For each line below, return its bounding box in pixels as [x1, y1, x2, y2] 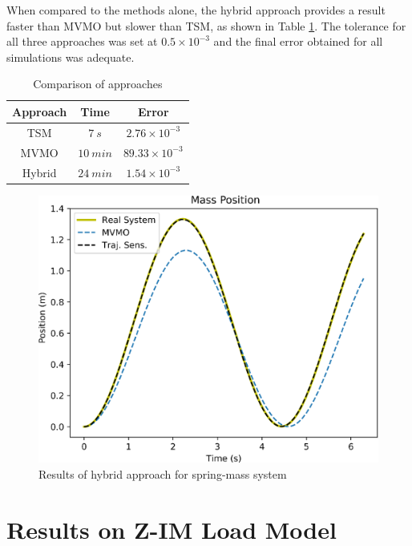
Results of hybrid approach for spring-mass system [38, 465, 287, 482]
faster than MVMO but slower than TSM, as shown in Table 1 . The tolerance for [6, 17, 406, 34]
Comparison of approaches [33, 75, 163, 92]
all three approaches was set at [6, 33, 158, 50]
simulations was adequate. [6, 48, 135, 65]
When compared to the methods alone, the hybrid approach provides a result [6, 2, 386, 18]
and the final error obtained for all [213, 33, 383, 50]
